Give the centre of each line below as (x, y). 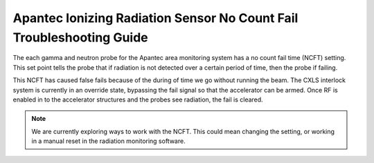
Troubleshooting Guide (80, 37)
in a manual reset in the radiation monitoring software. (109, 141)
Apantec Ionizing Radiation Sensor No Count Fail (155, 18)
